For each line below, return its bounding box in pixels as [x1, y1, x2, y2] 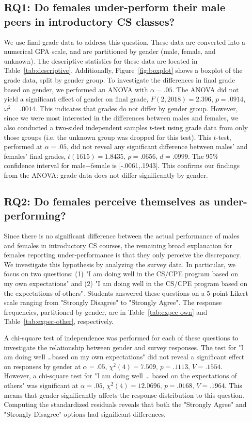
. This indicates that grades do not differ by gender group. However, [35, 103, 238, 113]
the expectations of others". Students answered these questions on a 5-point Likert [4, 287, 248, 298]
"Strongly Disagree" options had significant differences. [4, 408, 166, 419]
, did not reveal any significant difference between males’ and [66, 141, 248, 152]
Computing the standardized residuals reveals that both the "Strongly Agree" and [4, 399, 247, 409]
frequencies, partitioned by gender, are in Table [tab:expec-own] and [4, 306, 207, 317]
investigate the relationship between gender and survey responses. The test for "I [4, 342, 244, 352]
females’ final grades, [4, 151, 66, 161]
